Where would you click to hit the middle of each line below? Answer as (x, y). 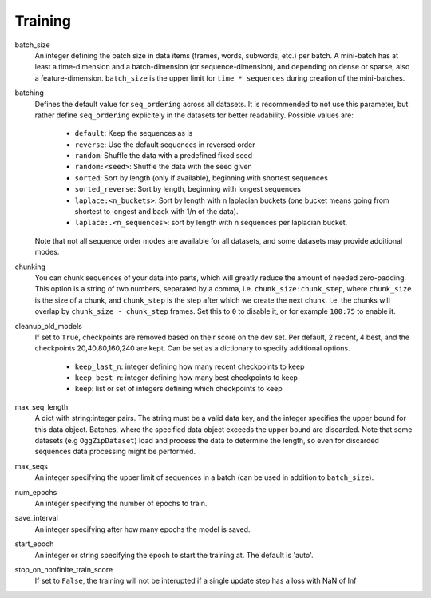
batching (29, 93)
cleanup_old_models (49, 326)
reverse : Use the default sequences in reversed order (165, 145)
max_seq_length (42, 406)
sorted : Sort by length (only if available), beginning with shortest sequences (202, 178)
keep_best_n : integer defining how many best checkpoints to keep (186, 378)
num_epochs (36, 492)
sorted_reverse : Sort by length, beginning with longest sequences (188, 189)
